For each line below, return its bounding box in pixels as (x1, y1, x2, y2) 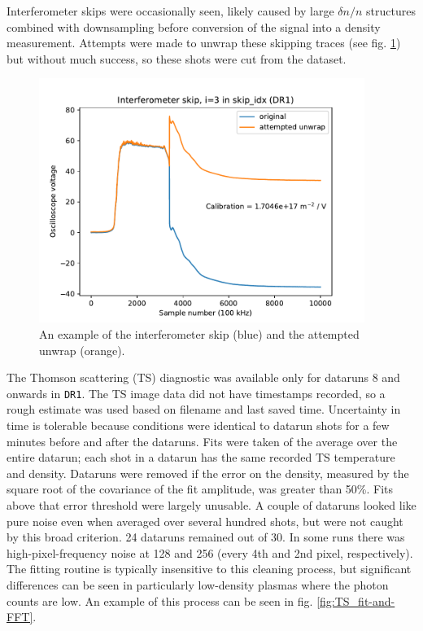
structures (366, 2, 416, 19)
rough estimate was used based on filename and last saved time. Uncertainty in (7, 401, 401, 418)
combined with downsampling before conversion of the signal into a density (7, 18, 381, 35)
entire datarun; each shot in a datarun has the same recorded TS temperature (7, 449, 395, 466)
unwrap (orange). (39, 341, 125, 358)
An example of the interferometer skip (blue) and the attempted (39, 325, 360, 342)
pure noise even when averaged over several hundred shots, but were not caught (7, 512, 403, 529)
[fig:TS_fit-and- (316, 592, 395, 609)
